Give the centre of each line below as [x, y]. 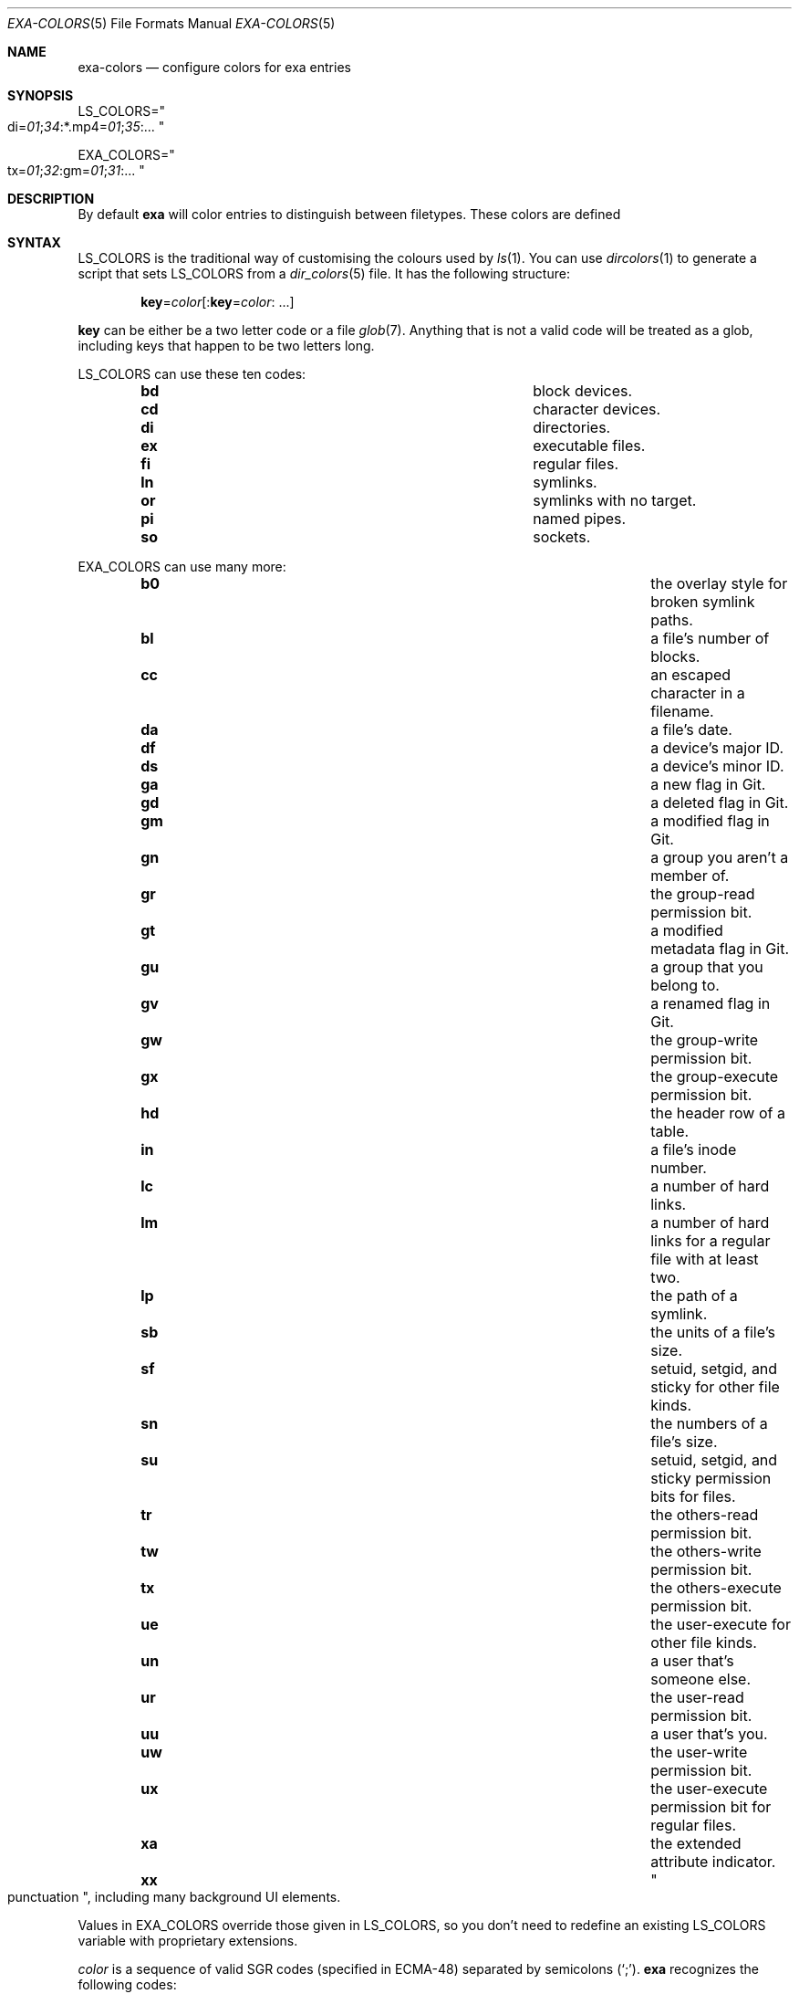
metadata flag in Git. [720, 949]
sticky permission [711, 1478]
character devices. [597, 409]
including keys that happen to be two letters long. [226, 346]
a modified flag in [710, 821]
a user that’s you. [709, 1734]
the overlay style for [719, 583]
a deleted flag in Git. [720, 803]
